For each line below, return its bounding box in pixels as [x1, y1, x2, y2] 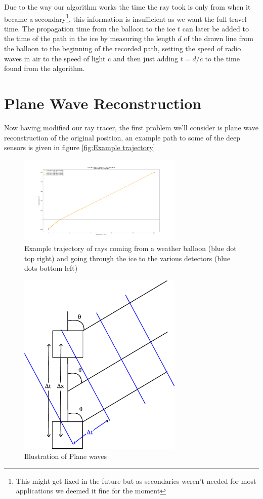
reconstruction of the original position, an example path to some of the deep [4, 132, 241, 142]
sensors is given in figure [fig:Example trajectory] [4, 142, 155, 153]
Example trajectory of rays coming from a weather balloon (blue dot [24, 243, 237, 254]
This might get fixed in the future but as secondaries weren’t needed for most [16, 475, 256, 486]
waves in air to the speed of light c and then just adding [4, 53, 179, 63]
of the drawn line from [184, 33, 253, 44]
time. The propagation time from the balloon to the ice [4, 23, 176, 33]
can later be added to [182, 23, 249, 33]
